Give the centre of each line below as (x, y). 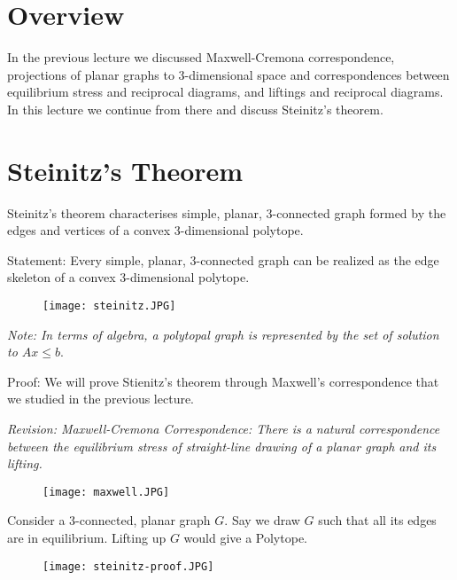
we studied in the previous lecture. (101, 399)
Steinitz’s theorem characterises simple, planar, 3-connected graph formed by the (227, 212)
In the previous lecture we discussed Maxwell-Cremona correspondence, (201, 57)
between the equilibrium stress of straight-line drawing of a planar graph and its (222, 446)
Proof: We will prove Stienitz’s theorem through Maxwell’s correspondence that (223, 381)
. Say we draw (262, 520)
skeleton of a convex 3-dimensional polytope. (128, 277)
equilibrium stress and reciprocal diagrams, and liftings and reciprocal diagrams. (225, 92)
